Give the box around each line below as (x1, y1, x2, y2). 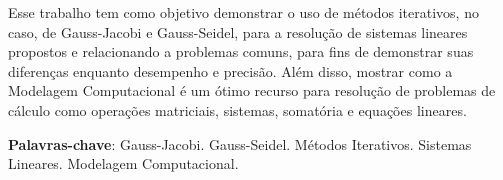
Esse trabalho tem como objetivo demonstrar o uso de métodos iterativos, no (8, 2, 479, 22)
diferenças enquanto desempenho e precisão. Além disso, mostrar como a (8, 60, 453, 81)
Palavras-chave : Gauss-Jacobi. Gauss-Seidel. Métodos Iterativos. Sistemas (8, 133, 472, 154)
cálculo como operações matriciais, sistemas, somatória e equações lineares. (8, 99, 467, 120)
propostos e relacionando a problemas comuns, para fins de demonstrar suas (8, 41, 474, 62)
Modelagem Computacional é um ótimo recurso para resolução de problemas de (8, 80, 496, 101)
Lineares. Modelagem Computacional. (8, 153, 239, 174)
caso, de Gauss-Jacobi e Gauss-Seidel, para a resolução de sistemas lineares (8, 21, 468, 42)
